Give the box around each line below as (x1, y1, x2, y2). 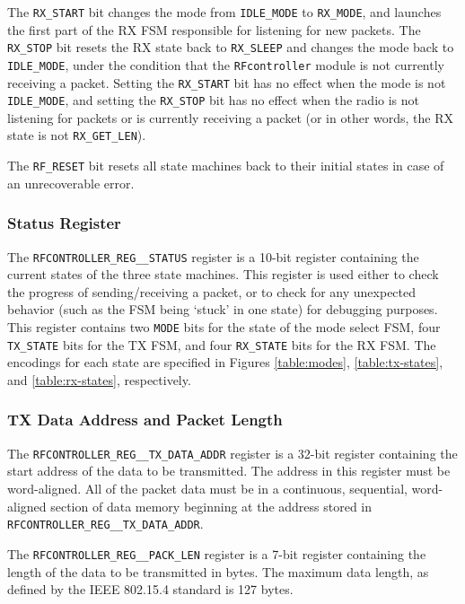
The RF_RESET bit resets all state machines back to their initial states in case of (7, 156, 444, 175)
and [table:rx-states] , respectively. (7, 370, 191, 389)
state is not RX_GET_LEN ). (7, 126, 146, 144)
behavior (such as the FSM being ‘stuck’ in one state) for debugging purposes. (7, 300, 438, 319)
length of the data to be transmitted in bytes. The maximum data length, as (7, 562, 429, 581)
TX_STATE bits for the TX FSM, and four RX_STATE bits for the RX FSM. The (7, 335, 436, 354)
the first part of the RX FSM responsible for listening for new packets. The (7, 20, 421, 39)
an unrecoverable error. (7, 173, 135, 192)
